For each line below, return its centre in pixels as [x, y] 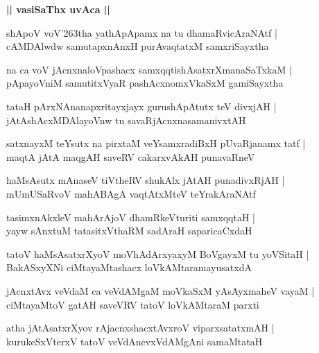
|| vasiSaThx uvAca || [58, 9]
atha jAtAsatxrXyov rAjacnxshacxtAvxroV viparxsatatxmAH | [140, 328]
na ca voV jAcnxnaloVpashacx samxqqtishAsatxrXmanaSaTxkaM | [149, 69]
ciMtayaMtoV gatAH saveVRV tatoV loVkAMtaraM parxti [133, 304]
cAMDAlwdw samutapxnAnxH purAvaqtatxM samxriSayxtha [138, 46]
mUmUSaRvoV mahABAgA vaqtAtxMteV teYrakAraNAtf [131, 193]
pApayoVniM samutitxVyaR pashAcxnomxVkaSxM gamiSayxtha [145, 83]
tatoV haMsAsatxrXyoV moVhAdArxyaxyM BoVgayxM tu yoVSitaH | [158, 253]
